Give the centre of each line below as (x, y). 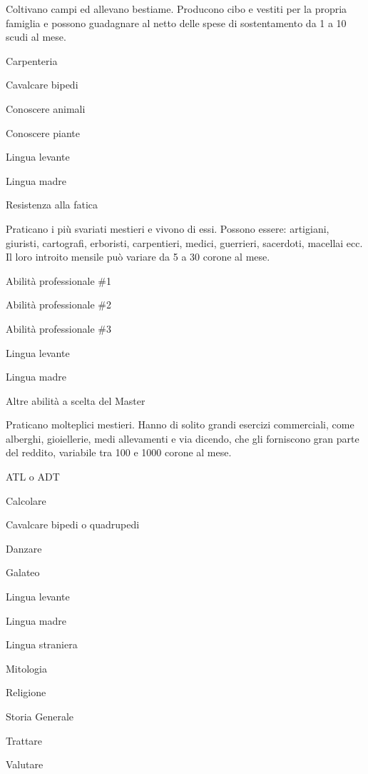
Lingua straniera (42, 644)
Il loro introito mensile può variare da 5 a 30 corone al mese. (138, 257)
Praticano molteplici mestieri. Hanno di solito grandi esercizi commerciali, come (180, 424)
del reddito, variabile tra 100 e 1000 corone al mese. (119, 452)
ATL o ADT (33, 477)
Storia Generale (40, 716)
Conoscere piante (43, 132)
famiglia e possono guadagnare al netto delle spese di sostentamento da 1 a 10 (176, 22)
